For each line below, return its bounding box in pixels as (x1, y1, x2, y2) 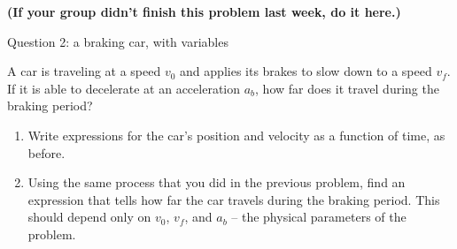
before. (27, 143, 66, 162)
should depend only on (27, 207, 151, 226)
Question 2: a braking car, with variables (7, 32, 228, 50)
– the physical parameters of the (231, 207, 407, 226)
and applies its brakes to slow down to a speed (180, 62, 432, 80)
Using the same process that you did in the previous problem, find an (27, 173, 406, 192)
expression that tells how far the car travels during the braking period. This (27, 190, 440, 208)
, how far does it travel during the (255, 79, 439, 97)
